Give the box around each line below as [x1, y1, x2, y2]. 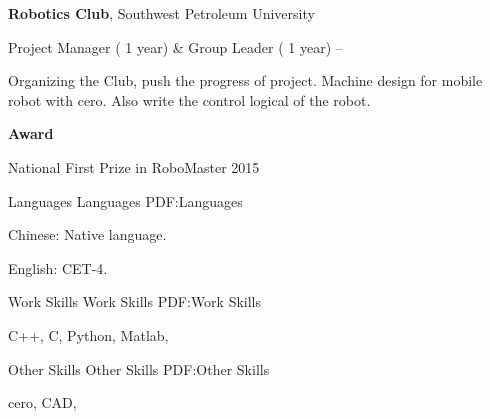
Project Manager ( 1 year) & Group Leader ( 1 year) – [8, 36, 343, 57]
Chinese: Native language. [8, 224, 167, 245]
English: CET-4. [8, 257, 108, 278]
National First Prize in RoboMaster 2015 [8, 156, 260, 177]
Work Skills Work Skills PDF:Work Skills [8, 291, 262, 312]
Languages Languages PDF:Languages [8, 190, 243, 211]
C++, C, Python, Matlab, [8, 324, 169, 345]
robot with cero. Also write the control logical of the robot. [8, 89, 371, 110]
